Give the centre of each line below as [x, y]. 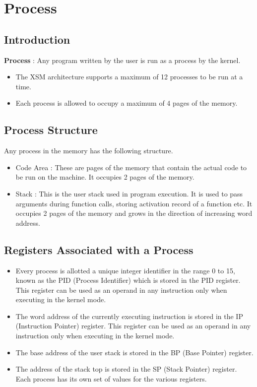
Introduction [37, 39]
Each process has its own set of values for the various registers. [111, 378]
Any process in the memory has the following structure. [89, 151]
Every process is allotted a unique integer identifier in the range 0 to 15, [125, 270]
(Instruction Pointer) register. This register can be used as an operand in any [133, 326]
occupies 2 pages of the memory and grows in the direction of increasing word [134, 213]
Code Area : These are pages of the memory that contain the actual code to [131, 167]
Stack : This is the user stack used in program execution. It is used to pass [129, 193]
